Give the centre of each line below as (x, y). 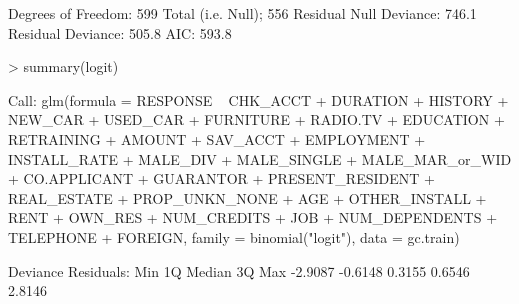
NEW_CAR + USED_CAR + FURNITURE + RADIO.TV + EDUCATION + (256, 119)
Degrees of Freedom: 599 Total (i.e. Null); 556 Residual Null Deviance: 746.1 (242, 13)
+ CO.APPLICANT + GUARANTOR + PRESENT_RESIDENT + (221, 178)
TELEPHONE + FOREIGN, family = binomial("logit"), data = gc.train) (234, 236)
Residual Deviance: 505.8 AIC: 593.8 (120, 32)
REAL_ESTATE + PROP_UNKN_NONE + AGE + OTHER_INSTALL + (247, 197)
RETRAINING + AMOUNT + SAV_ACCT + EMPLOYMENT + (217, 138)
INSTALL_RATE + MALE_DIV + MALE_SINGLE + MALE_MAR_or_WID (260, 158)
